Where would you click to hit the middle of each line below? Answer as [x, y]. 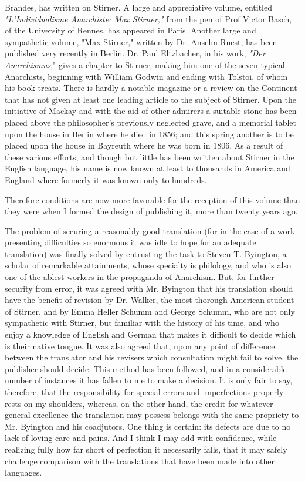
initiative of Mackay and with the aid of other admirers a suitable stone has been [151, 111]
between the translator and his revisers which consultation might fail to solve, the [152, 357]
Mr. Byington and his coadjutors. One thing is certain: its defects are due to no [148, 426]
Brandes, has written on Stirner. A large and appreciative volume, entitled [138, 7]
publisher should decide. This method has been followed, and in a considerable [146, 368]
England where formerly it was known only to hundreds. [106, 179]
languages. [23, 472]
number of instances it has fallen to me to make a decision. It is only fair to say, [149, 380]
